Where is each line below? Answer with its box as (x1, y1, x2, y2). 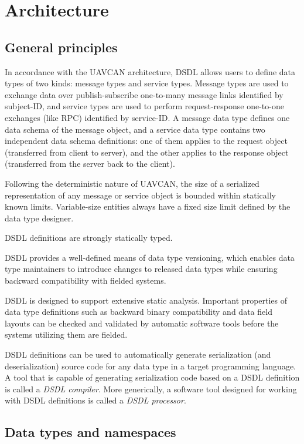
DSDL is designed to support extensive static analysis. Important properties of (5, 294, 288, 306)
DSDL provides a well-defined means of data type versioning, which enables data (5, 251, 295, 263)
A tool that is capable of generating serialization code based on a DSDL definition (5, 371, 300, 384)
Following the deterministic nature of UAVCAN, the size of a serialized (5, 177, 259, 189)
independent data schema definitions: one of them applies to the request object (5, 134, 288, 147)
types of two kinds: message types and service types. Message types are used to (5, 77, 289, 89)
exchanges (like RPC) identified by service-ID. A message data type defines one (5, 111, 290, 123)
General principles (5, 38, 118, 56)
